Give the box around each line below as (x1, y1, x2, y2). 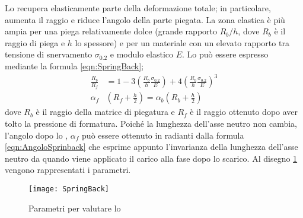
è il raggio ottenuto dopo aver (190, 105, 298, 118)
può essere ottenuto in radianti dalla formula (82, 129, 244, 141)
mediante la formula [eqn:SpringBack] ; (5, 59, 144, 72)
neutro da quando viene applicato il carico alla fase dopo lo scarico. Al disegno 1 (5, 152, 298, 164)
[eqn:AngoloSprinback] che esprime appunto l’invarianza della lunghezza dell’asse (5, 140, 298, 153)
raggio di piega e (5, 36, 65, 49)
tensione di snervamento (5, 48, 93, 60)
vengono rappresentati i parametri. (5, 163, 131, 176)
